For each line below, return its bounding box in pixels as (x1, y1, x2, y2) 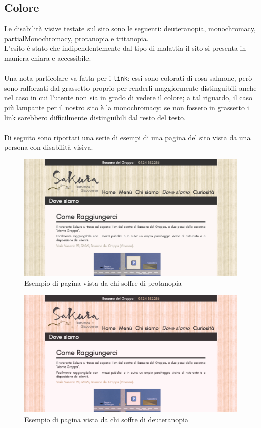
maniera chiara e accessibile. (4, 52, 91, 63)
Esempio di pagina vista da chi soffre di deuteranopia (24, 414, 189, 424)
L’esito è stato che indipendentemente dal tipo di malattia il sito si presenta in (4, 43, 246, 53)
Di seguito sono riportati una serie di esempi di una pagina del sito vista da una (4, 132, 251, 142)
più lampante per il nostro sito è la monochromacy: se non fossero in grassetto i (4, 102, 249, 113)
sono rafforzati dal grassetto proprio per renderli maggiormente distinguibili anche (4, 82, 257, 93)
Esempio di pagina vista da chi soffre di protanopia (24, 278, 182, 288)
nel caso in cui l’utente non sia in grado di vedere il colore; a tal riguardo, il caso (4, 92, 252, 103)
